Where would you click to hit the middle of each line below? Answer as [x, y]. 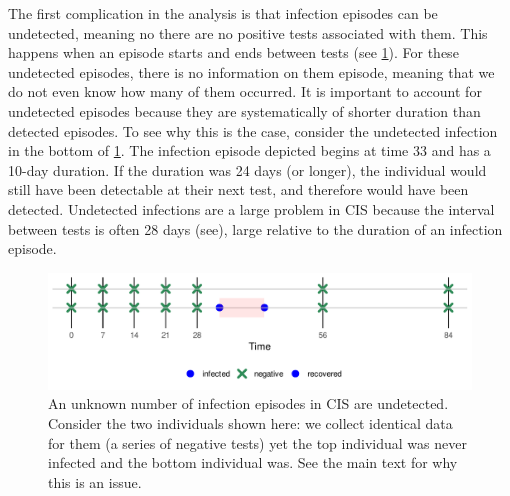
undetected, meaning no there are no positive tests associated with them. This [248, 32]
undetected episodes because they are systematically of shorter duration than [244, 110]
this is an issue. [95, 481]
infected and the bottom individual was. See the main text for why [253, 462]
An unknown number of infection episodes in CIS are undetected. [248, 403]
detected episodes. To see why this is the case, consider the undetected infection [253, 130]
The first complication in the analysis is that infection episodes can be [223, 13]
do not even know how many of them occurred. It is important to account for [245, 91]
